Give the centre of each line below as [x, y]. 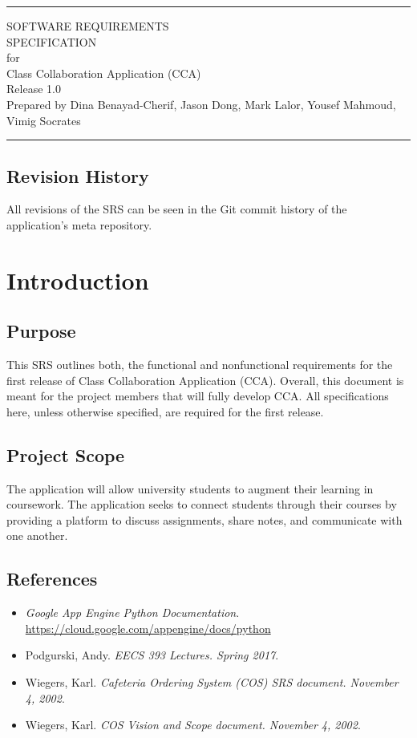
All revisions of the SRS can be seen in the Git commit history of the [177, 209]
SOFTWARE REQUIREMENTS [88, 26]
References [52, 579]
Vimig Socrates [44, 120]
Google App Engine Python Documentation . [132, 612]
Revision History [78, 175]
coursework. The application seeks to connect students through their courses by [202, 504]
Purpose [41, 331]
